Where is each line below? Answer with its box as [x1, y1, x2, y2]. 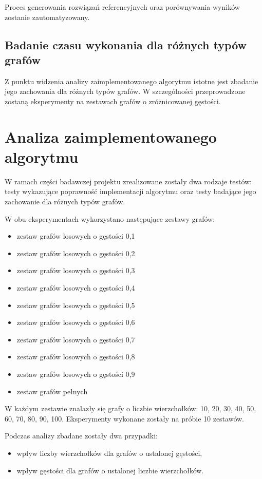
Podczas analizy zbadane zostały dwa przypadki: [5, 430, 158, 441]
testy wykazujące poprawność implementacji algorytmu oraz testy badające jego [5, 186, 256, 197]
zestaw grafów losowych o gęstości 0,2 [16, 247, 135, 258]
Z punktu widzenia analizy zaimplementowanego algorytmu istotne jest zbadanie [5, 75, 258, 86]
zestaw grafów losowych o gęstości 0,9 [16, 369, 135, 379]
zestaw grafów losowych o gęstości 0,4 [16, 282, 135, 293]
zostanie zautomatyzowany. [5, 11, 90, 22]
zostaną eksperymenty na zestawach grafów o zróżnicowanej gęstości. [5, 95, 221, 106]
